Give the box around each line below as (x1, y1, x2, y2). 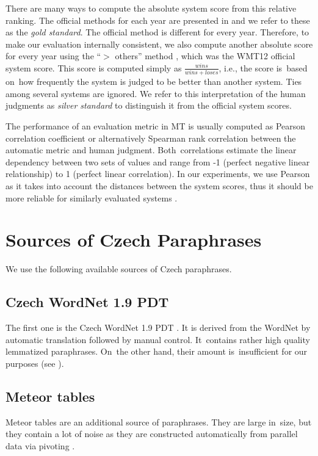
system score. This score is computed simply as (5, 61, 182, 74)
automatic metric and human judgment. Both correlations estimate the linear (5, 143, 297, 156)
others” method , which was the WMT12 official (115, 49, 295, 62)
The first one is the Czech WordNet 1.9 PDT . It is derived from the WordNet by (5, 321, 311, 334)
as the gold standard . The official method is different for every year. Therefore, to (5, 26, 309, 38)
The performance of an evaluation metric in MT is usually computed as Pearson (5, 120, 306, 132)
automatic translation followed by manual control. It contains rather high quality (5, 333, 310, 346)
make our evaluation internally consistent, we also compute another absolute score (5, 37, 313, 50)
